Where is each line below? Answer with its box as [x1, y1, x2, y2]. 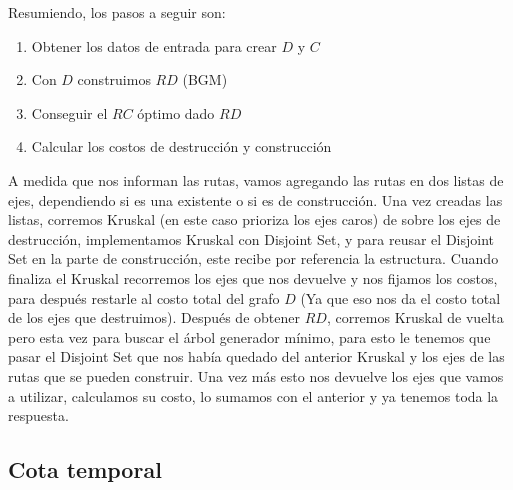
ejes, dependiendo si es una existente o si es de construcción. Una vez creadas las [8, 189, 503, 210]
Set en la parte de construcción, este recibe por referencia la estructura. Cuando [8, 248, 499, 269]
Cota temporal [8, 454, 162, 485]
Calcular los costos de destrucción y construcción [31, 136, 332, 157]
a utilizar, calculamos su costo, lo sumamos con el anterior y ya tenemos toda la [8, 385, 499, 406]
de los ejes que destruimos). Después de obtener [8, 307, 300, 328]
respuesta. [8, 405, 69, 426]
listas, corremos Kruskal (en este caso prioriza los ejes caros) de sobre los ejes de [8, 209, 501, 230]
